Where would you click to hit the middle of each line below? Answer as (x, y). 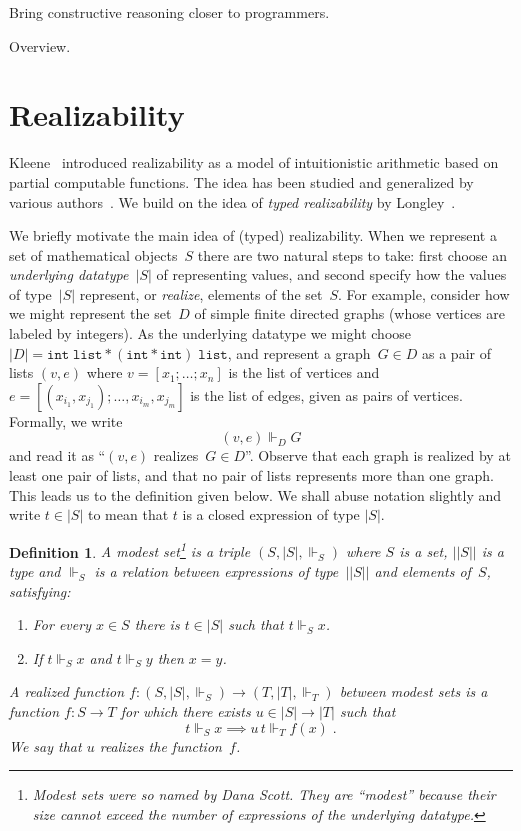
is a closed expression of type (271, 514)
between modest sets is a (413, 691)
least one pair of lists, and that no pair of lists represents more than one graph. (251, 475)
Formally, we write (66, 420)
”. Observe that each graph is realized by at (378, 455)
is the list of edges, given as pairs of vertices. (326, 394)
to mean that (128, 514)
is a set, (423, 551)
